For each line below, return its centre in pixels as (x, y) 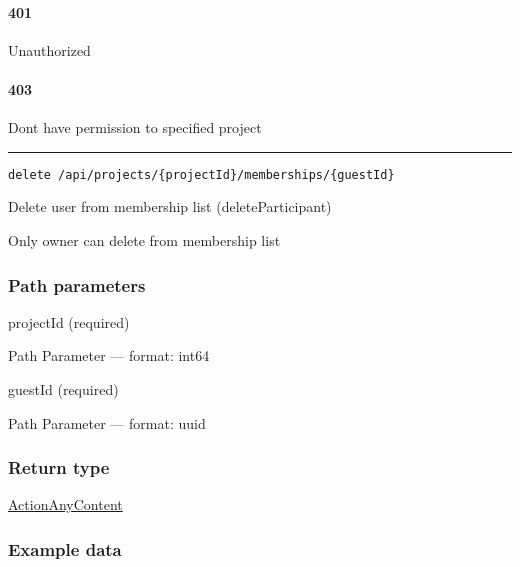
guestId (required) (63, 389)
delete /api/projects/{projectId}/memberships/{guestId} (201, 174)
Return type (59, 467)
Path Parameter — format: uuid (107, 422)
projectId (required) (69, 321)
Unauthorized (49, 49)
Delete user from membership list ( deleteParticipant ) (170, 206)
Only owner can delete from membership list (144, 240)
